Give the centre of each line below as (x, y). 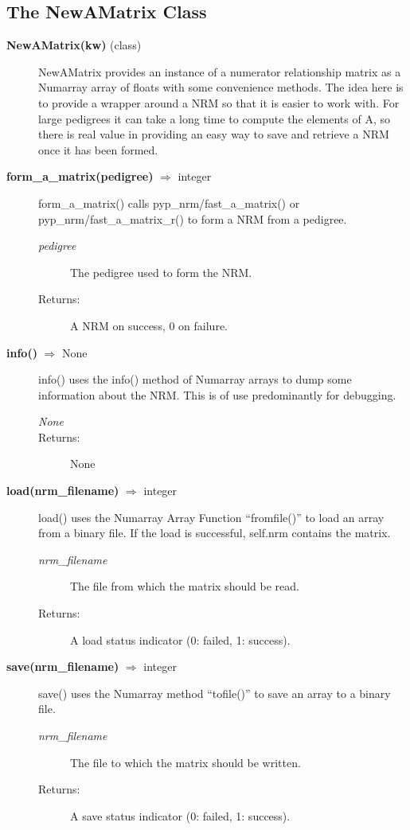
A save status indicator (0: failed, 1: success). (180, 815)
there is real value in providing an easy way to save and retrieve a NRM (214, 134)
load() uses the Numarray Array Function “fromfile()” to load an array (211, 517)
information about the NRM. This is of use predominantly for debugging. (217, 394)
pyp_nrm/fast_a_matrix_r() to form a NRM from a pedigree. (193, 218)
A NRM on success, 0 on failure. (149, 325)
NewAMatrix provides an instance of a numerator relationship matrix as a (220, 71)
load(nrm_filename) (63, 491)
